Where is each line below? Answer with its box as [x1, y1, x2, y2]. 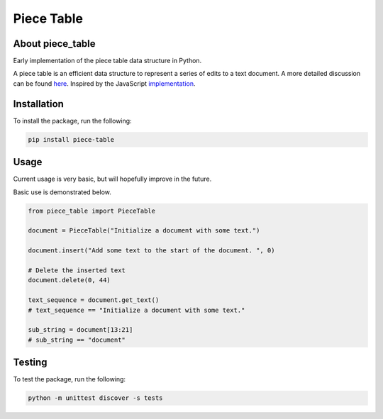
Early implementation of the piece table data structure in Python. [13, 57, 202, 65]
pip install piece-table [28, 135, 115, 143]
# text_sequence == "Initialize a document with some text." [28, 306, 245, 314]
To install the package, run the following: [13, 116, 132, 125]
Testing [13, 357, 48, 369]
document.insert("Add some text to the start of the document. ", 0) [28, 247, 275, 255]
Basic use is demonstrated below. [13, 188, 111, 196]
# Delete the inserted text [28, 266, 126, 274]
